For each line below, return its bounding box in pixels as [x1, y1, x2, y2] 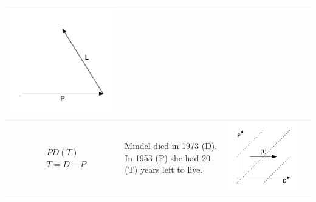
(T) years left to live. [125, 163, 203, 176]
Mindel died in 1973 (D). [125, 139, 218, 152]
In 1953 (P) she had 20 [125, 151, 210, 164]
